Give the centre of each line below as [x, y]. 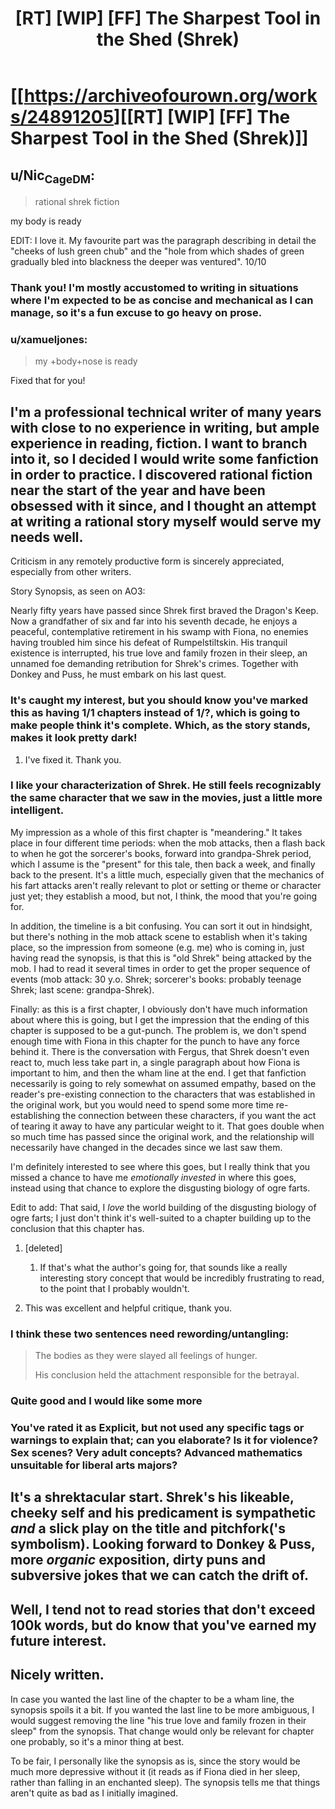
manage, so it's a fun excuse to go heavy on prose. [136, 313]
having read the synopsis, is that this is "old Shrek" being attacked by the [161, 958]
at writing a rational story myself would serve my [166, 521]
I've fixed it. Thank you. [73, 759]
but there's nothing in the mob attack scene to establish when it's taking [159, 936]
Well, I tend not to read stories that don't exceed [163, 1609]
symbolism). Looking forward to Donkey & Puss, [163, 1544]
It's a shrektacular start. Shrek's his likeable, [152, 1497]
